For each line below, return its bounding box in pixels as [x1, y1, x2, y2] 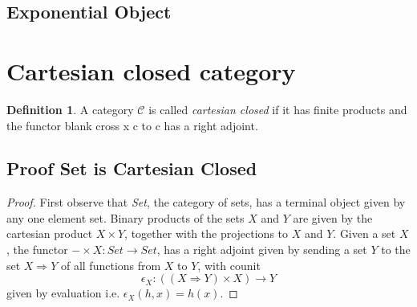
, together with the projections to [124, 225, 289, 242]
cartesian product [6, 225, 93, 242]
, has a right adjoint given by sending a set [156, 241, 367, 258]
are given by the [293, 209, 373, 226]
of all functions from [60, 256, 161, 273]
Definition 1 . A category [6, 100, 134, 117]
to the [381, 241, 411, 258]
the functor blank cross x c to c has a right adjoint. [6, 117, 258, 133]
